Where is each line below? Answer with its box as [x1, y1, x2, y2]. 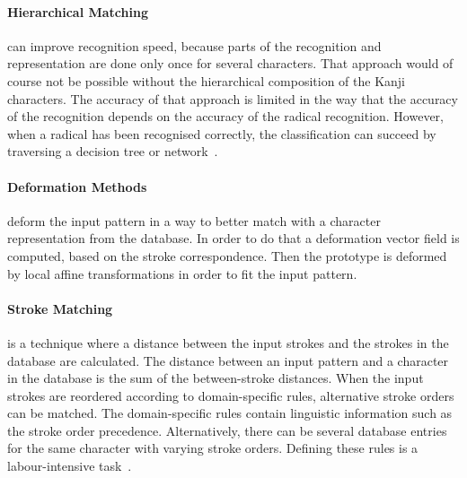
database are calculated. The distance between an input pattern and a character [7, 351, 449, 369]
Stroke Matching [7, 299, 113, 317]
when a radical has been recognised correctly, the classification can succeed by [7, 124, 436, 143]
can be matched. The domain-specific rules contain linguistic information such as [7, 404, 453, 422]
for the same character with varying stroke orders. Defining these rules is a [7, 439, 419, 457]
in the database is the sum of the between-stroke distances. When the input [7, 369, 424, 387]
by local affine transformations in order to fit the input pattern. [7, 264, 357, 282]
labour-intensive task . [7, 456, 132, 475]
